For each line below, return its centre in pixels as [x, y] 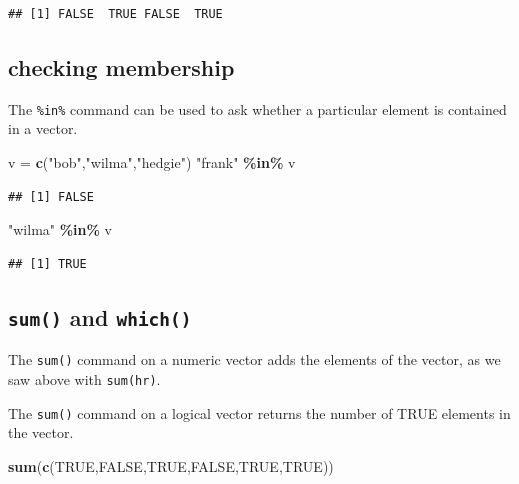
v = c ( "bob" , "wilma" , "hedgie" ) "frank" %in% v [152, 162]
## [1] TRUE [47, 263]
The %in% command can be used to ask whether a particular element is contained [257, 108]
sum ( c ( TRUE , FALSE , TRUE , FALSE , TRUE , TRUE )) [171, 465]
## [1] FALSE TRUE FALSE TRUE [115, 14]
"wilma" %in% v [60, 229]
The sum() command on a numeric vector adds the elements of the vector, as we [254, 359]
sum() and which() [100, 316]
